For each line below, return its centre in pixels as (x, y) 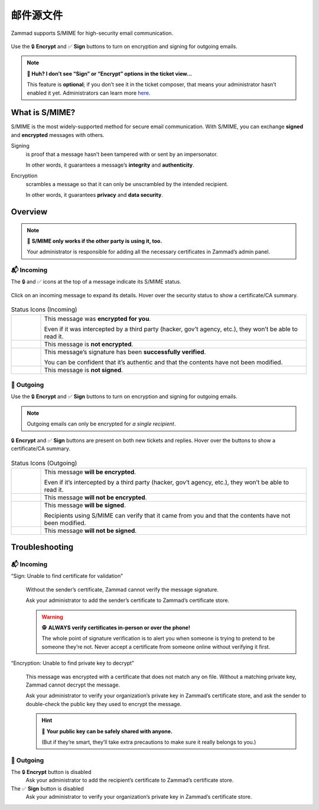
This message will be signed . (85, 505)
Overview (29, 212)
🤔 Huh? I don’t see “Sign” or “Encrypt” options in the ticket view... (109, 73)
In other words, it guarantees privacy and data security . (95, 195)
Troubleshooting (42, 547)
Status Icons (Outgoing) (44, 463)
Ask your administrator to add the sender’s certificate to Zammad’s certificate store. (128, 600)
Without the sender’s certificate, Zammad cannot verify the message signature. (122, 589)
